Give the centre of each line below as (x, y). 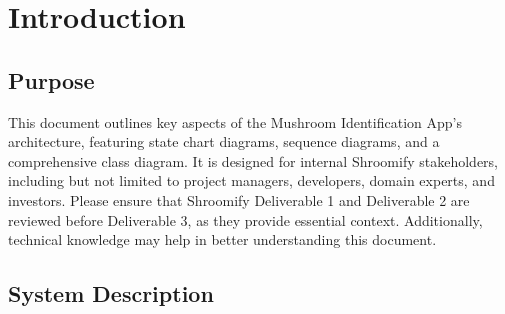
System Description (111, 293)
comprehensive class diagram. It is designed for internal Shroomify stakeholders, (253, 160)
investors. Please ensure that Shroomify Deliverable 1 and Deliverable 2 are (239, 199)
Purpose (51, 79)
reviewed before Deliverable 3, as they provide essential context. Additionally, (245, 219)
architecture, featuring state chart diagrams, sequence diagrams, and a (224, 141)
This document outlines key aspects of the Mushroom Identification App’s (235, 121)
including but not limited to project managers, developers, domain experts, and (251, 180)
